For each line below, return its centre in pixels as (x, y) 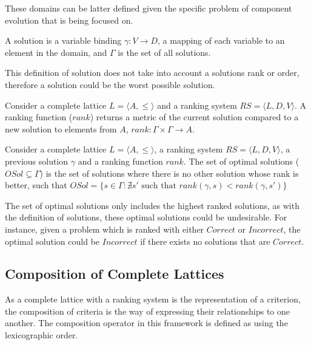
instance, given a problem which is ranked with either (105, 229)
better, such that (36, 185)
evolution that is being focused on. (69, 20)
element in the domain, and (56, 52)
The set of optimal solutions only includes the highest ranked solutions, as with (152, 205)
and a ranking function (120, 161)
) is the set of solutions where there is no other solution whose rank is (169, 173)
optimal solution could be (52, 241)
